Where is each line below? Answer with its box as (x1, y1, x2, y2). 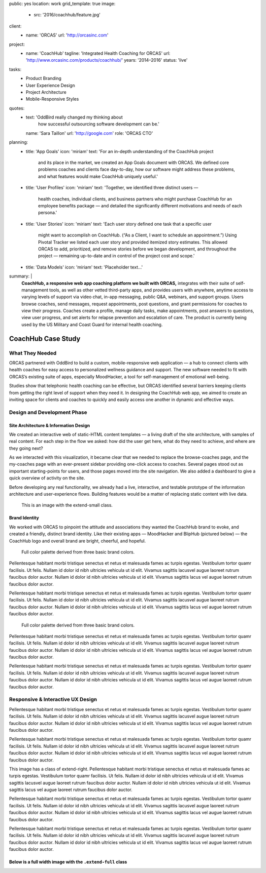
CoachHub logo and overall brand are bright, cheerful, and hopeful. (9, 538, 146, 544)
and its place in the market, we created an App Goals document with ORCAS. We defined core (38, 159, 229, 165)
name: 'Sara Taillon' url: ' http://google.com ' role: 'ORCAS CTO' (26, 130, 153, 136)
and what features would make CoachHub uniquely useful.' (38, 173, 158, 179)
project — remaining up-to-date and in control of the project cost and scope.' (38, 253, 195, 259)
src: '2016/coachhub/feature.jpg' (33, 12, 100, 18)
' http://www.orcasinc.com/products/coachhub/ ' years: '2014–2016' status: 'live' (26, 57, 188, 63)
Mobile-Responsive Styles (26, 96, 79, 102)
